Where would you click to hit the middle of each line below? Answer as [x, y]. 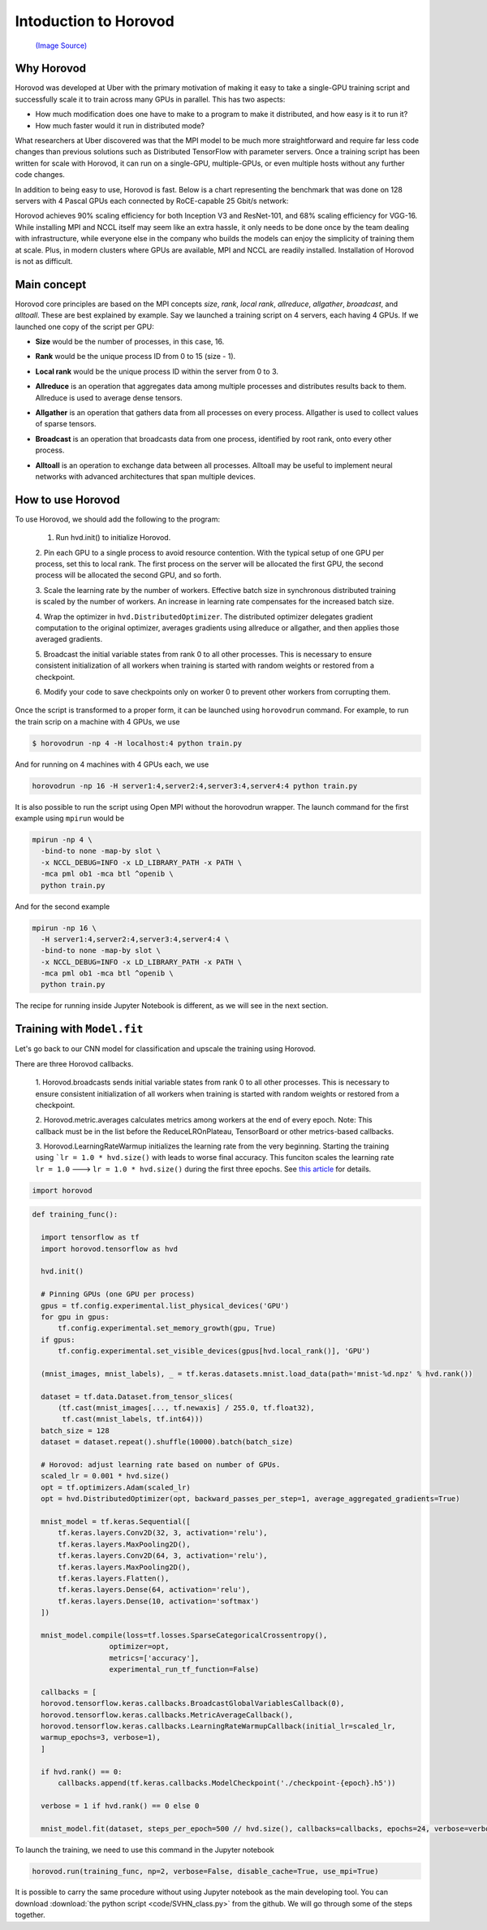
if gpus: [58, 1339]
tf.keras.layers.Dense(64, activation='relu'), [154, 1590]
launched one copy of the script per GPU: [84, 327]
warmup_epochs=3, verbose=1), [101, 1737]
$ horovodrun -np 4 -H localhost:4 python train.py [137, 743]
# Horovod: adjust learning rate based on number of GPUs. [161, 1465]
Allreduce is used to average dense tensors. [109, 397]
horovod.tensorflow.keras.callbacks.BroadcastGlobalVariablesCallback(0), [193, 1703]
